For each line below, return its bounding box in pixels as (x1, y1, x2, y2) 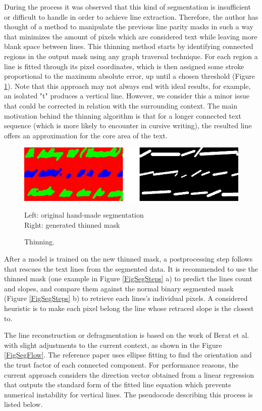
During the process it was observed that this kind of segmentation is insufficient (4, 2, 251, 12)
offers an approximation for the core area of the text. (4, 130, 168, 140)
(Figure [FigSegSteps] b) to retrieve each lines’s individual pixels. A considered (4, 293, 248, 303)
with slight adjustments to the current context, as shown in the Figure (4, 339, 222, 350)
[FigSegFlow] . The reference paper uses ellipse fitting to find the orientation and (4, 349, 252, 360)
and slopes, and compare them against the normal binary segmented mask (4, 283, 234, 293)
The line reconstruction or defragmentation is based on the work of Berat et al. (4, 330, 249, 340)
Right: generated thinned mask (24, 219, 120, 230)
